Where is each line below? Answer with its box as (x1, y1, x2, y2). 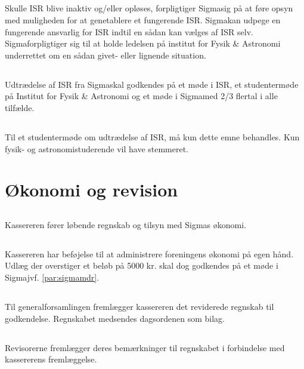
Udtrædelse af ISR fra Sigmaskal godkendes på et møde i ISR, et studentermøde (5, 78, 299, 90)
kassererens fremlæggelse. (5, 353, 97, 365)
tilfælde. (5, 101, 35, 113)
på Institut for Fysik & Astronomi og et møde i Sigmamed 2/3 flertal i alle (5, 90, 278, 102)
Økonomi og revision (5, 177, 178, 202)
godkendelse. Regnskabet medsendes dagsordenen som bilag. (5, 312, 225, 324)
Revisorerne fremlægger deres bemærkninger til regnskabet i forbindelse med (5, 341, 285, 353)
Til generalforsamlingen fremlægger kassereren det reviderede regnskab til (5, 300, 274, 313)
